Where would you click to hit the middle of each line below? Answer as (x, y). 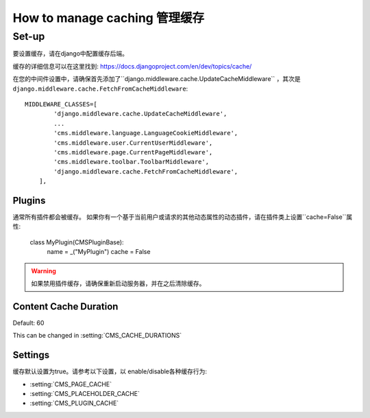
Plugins (29, 200)
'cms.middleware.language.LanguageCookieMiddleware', (146, 133)
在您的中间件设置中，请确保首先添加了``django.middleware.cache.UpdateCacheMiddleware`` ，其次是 (157, 79)
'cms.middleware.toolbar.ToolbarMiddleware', (131, 162)
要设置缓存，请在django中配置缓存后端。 (71, 54)
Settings (31, 355)
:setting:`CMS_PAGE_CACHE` (71, 384)
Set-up (29, 36)
